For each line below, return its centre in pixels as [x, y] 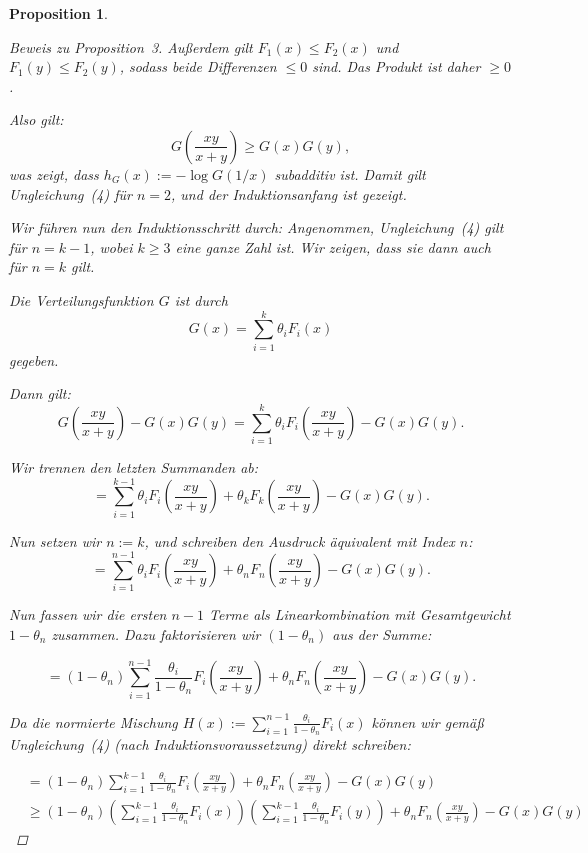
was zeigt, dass [54, 173]
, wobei [111, 246]
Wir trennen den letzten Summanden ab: [134, 466]
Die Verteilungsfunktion [81, 299]
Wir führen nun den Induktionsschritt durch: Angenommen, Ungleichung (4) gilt [256, 227]
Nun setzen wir [55, 540]
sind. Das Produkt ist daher [396, 66]
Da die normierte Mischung [93, 721]
